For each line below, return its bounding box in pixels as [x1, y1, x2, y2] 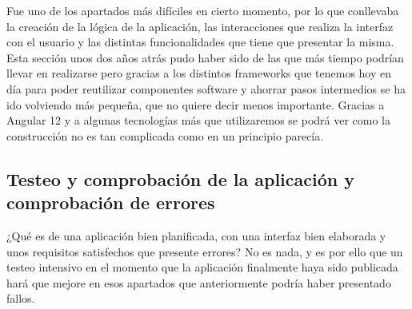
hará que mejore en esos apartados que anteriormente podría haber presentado [6, 274, 391, 291]
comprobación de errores [6, 190, 215, 215]
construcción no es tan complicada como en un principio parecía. [6, 127, 324, 144]
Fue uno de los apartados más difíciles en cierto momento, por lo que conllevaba [6, 2, 399, 18]
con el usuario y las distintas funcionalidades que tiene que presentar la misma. [6, 34, 394, 50]
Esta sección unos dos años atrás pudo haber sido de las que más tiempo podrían [6, 49, 404, 65]
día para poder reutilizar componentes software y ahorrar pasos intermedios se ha [6, 80, 406, 97]
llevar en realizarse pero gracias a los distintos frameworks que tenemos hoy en [6, 65, 392, 81]
